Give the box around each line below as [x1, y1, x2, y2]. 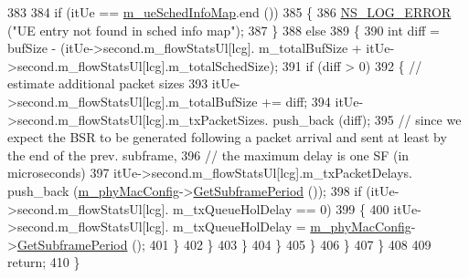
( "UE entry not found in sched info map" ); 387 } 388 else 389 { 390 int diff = [7, 20, 440, 39]
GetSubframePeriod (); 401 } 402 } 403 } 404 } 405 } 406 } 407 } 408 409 [16, 234, 432, 253]
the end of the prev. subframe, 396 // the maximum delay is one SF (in [7, 145, 410, 164]
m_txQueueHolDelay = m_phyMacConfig [172, 217, 411, 236]
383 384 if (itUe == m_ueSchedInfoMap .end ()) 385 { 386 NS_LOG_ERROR [7, 3, 452, 21]
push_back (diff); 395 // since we [272, 109, 462, 129]
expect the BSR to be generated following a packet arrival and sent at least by [7, 128, 447, 147]
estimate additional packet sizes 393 [7, 74, 208, 93]
